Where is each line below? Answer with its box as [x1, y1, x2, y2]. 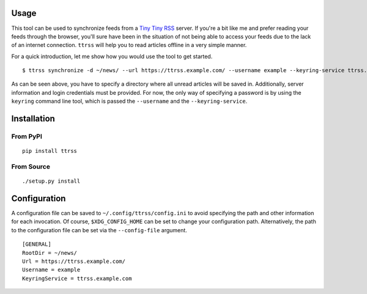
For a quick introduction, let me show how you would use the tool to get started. [11, 53, 213, 60]
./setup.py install [22, 178, 81, 185]
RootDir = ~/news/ [22, 249, 78, 256]
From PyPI [11, 132, 43, 141]
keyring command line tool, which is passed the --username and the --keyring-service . [11, 98, 248, 105]
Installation [11, 114, 55, 124]
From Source [11, 162, 50, 171]
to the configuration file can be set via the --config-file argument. [11, 226, 188, 233]
